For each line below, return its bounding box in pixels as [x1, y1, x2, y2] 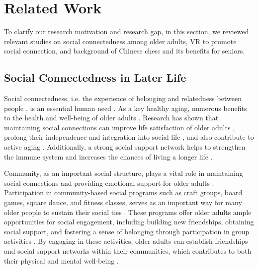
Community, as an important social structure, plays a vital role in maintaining [4, 168, 243, 178]
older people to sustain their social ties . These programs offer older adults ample [4, 207, 252, 217]
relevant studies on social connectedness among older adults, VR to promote [4, 36, 237, 46]
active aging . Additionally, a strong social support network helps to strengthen [4, 142, 246, 152]
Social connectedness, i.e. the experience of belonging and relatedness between [4, 93, 242, 104]
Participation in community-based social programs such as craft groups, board [4, 187, 243, 198]
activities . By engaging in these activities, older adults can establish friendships [4, 236, 248, 246]
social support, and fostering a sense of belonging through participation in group [4, 226, 250, 236]
